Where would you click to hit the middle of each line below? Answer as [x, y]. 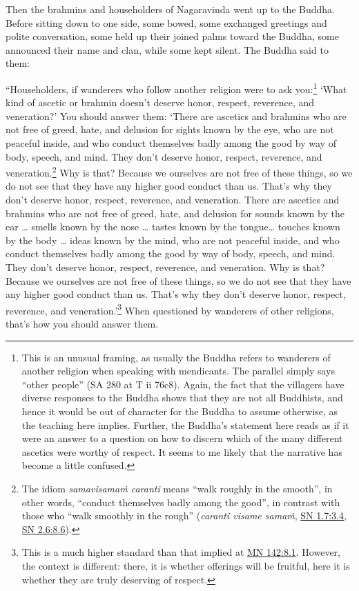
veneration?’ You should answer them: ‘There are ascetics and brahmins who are [176, 116]
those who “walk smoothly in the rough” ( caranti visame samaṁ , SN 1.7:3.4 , [184, 515]
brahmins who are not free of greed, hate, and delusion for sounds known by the [175, 213]
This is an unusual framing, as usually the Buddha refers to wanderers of [176, 357]
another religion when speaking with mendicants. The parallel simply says [178, 371]
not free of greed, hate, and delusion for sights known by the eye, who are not [170, 129]
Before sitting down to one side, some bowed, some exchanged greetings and [166, 22]
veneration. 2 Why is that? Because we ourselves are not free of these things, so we [179, 171]
